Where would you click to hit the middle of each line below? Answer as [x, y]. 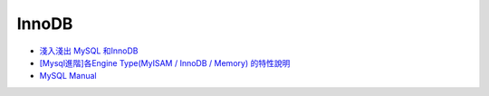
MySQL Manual [68, 76]
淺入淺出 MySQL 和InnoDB [89, 51]
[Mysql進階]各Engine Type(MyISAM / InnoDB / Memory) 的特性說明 [165, 62]
